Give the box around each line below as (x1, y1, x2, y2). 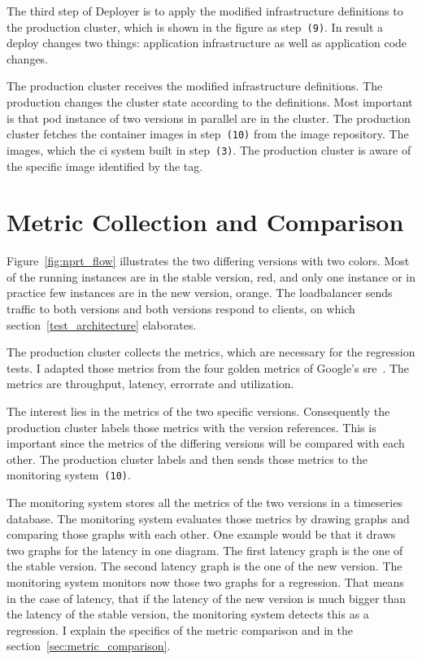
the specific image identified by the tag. (7, 157, 203, 174)
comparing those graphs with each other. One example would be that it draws (7, 526, 396, 543)
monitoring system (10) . (7, 466, 131, 483)
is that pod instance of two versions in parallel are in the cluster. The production (7, 109, 411, 126)
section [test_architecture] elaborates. (7, 316, 197, 333)
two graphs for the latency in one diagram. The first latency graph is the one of (7, 541, 403, 558)
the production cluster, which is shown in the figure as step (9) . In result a (7, 18, 384, 35)
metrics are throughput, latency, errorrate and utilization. (7, 375, 294, 392)
